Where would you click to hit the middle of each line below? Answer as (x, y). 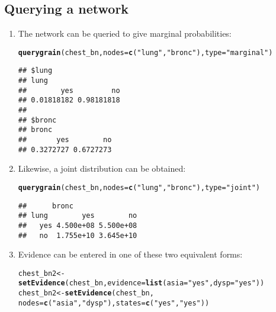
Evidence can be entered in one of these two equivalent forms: (130, 254)
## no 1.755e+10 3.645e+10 (78, 235)
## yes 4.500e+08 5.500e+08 (78, 225)
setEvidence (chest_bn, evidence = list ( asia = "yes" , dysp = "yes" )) (141, 283)
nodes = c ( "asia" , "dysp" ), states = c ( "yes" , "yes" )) (114, 303)
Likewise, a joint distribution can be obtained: (102, 168)
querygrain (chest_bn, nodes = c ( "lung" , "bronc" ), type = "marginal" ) (145, 52)
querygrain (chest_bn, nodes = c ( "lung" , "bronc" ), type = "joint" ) (139, 187)
